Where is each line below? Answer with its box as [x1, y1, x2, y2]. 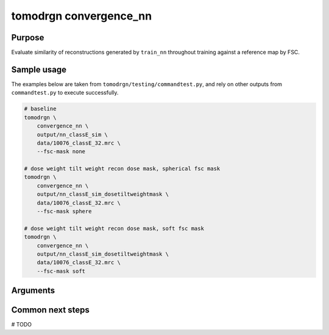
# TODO [11, 321, 32, 328]
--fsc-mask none [37, 148, 85, 155]
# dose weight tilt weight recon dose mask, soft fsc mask [24, 225, 204, 232]
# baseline [24, 106, 57, 112]
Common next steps [11, 305, 90, 315]
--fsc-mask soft [37, 267, 85, 275]
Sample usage [11, 64, 67, 74]
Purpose [11, 32, 44, 43]
